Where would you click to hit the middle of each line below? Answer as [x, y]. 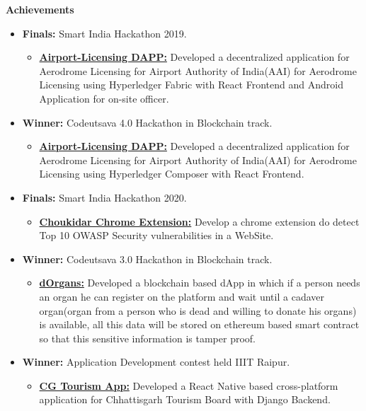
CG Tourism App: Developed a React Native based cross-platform [189, 385]
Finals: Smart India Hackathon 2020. [104, 197]
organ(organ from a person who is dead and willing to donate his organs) [198, 310]
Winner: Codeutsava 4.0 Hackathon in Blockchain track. [147, 122]
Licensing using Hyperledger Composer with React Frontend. [172, 174]
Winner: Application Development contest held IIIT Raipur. [156, 362]
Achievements [40, 9]
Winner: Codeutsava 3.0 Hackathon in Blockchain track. [147, 259]
